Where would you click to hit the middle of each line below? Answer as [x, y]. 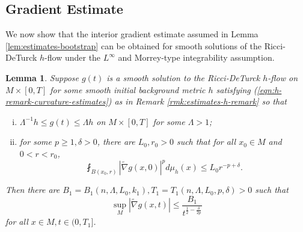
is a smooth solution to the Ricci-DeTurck [183, 77]
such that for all [206, 142]
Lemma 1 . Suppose [42, 77]
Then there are [33, 190]
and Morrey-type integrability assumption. [196, 57]
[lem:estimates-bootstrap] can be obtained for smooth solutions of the [133, 45]
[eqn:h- [269, 89]
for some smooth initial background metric [128, 89]
